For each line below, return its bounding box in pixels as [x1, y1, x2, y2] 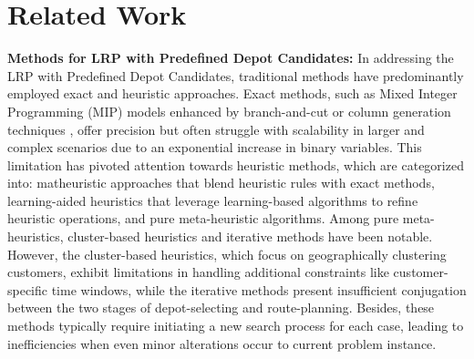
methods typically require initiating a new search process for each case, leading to [7, 316, 464, 335]
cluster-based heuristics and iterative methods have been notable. [67, 227, 433, 246]
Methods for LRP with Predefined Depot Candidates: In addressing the [7, 48, 454, 67]
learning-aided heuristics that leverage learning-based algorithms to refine [7, 190, 418, 210]
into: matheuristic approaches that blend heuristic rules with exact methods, [7, 173, 435, 192]
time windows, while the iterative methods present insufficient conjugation [51, 280, 467, 299]
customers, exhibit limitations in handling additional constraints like [7, 262, 389, 282]
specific [7, 280, 48, 299]
